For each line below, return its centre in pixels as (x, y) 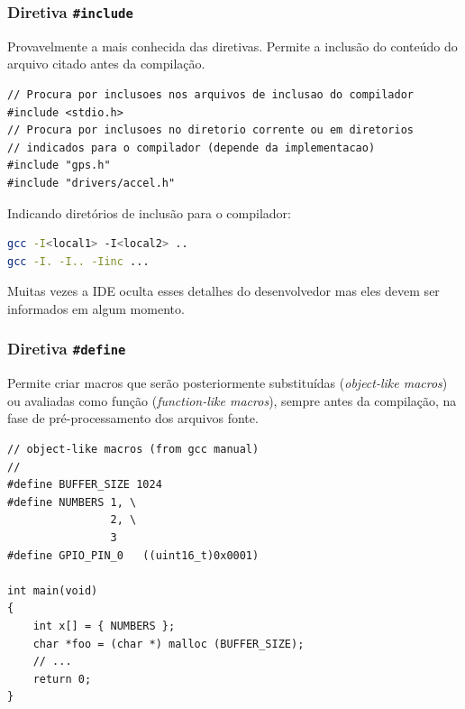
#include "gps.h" (59, 166)
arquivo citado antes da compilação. (106, 64)
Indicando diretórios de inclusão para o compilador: (149, 212)
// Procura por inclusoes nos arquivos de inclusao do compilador (211, 94)
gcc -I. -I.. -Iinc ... (78, 261)
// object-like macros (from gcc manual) (133, 450)
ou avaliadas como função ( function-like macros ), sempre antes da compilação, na (232, 400)
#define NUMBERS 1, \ (72, 502)
